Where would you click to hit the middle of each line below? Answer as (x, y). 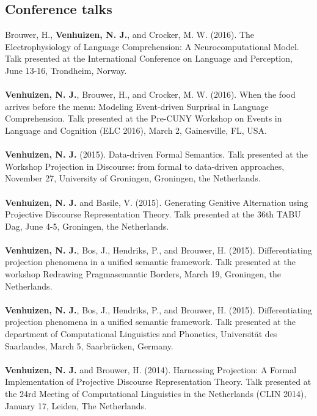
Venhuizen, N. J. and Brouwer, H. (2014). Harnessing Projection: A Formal (151, 369)
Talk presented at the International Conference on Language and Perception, (149, 58)
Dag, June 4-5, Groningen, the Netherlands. (87, 226)
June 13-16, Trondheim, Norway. (66, 70)
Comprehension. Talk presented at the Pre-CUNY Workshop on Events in (144, 118)
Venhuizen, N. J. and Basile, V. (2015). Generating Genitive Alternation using (157, 202)
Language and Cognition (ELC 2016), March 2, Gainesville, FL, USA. (136, 130)
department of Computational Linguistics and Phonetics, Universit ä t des (141, 334)
